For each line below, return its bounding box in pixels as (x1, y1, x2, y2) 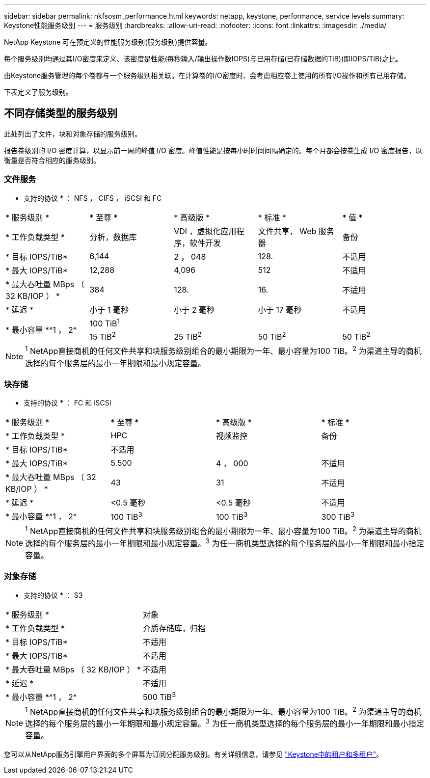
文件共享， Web (258, 226, 317, 236)
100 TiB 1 (89, 317, 120, 328)
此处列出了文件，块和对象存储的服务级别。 (4, 129, 141, 138)
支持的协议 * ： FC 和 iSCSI (24, 399, 111, 407)
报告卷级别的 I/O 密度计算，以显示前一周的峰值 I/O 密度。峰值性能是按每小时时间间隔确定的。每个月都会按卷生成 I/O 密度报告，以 (4, 146, 423, 155)
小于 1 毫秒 (89, 304, 129, 315)
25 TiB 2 (174, 330, 202, 342)
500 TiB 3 (143, 691, 176, 702)
